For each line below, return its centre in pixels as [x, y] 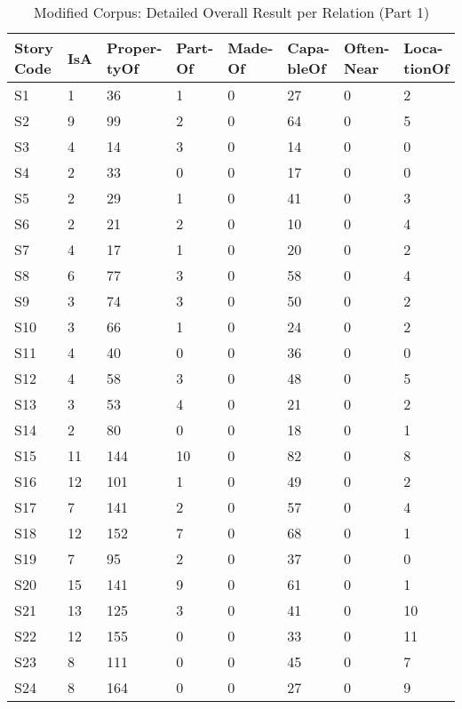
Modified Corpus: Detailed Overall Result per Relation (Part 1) [232, 12]
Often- [366, 48]
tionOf [426, 68]
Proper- [135, 48]
